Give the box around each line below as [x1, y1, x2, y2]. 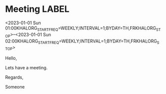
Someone [5, 84, 25, 90]
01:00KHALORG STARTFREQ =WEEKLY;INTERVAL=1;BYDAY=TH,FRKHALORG [5, 25, 157, 32]
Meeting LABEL [5, 3, 70, 15]
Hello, [5, 55, 17, 61]
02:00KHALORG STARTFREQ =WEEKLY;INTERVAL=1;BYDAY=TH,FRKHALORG [5, 38, 157, 45]
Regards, [5, 74, 24, 80]
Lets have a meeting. [5, 65, 48, 71]
